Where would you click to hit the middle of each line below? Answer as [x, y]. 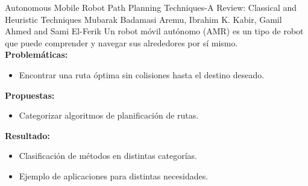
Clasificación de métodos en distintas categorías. [108, 156]
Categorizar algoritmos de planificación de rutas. [109, 115]
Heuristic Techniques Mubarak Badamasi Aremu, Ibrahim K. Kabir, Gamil [143, 19]
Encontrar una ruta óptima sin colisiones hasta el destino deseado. [142, 74]
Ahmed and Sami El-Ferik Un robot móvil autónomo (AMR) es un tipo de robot [154, 31]
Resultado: [27, 135]
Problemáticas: [36, 54]
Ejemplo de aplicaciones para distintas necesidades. [114, 175]
